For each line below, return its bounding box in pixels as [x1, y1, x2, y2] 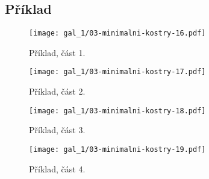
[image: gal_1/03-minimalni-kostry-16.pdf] [29, 29, 206, 38]
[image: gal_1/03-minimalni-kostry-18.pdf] [29, 106, 206, 115]
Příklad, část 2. [29, 85, 86, 98]
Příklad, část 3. [29, 124, 86, 136]
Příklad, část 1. [29, 46, 86, 58]
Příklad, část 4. [29, 162, 86, 175]
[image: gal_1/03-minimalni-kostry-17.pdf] [29, 68, 206, 77]
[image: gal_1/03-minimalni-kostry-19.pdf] [29, 145, 206, 154]
